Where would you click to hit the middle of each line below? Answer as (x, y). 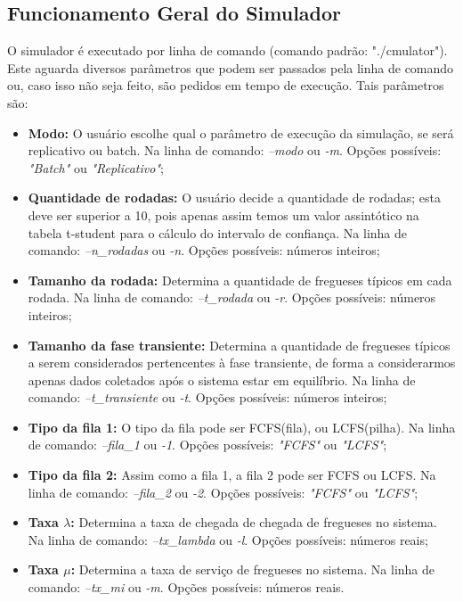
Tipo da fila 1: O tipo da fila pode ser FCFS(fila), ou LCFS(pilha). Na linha (242, 427)
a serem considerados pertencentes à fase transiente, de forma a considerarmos (242, 363)
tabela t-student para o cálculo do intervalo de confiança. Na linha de (218, 232)
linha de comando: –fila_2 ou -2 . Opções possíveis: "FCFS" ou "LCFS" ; (223, 492)
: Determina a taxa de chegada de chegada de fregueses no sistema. (254, 522)
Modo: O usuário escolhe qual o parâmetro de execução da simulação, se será (241, 132)
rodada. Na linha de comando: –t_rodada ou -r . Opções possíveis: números (232, 297)
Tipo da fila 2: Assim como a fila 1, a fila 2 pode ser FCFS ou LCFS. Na (232, 475)
